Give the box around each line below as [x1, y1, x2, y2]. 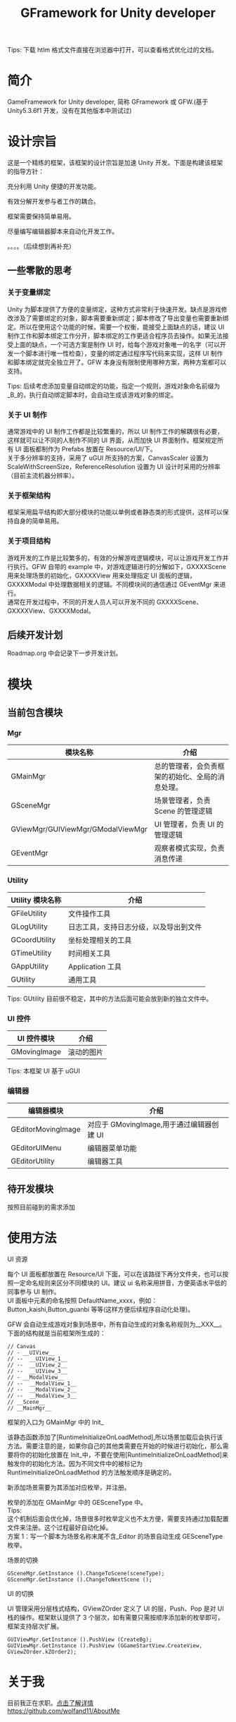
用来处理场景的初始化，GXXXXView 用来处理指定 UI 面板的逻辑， [7, 571, 196, 580]
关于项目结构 [7, 536, 51, 546]
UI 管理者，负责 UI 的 [154, 819, 224, 829]
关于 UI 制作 [7, 410, 47, 420]
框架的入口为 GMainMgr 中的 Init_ [7, 1417, 104, 1426]
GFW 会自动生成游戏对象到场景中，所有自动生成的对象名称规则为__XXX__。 [7, 1320, 226, 1329]
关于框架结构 [7, 490, 51, 500]
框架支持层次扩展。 [7, 1622, 63, 1630]
